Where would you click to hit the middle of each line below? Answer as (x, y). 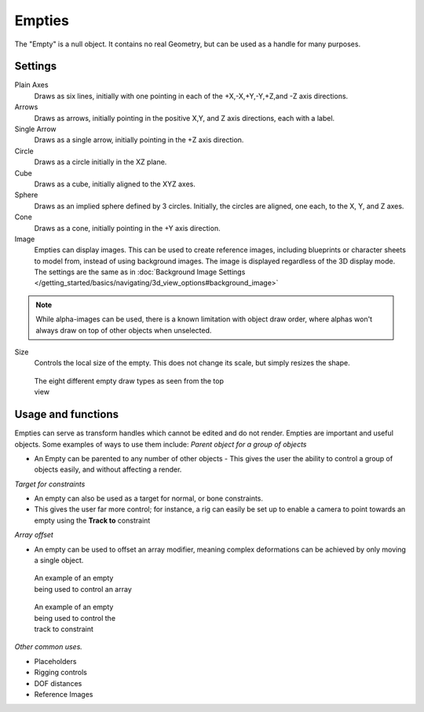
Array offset (34, 535)
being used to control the (75, 618)
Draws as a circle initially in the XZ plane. (101, 162)
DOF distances (58, 683)
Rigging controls (61, 673)
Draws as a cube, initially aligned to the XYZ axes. (115, 184)
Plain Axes (31, 85)
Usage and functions (67, 415)
